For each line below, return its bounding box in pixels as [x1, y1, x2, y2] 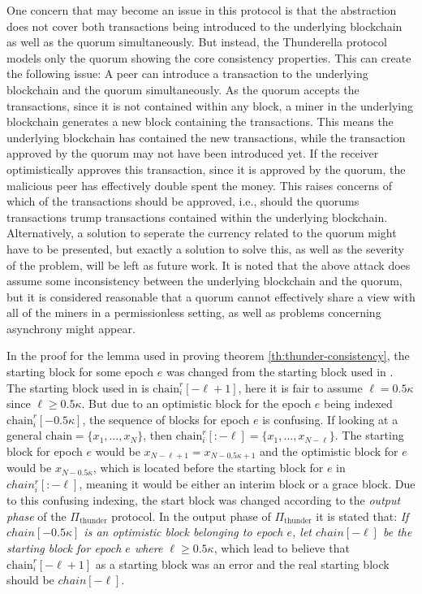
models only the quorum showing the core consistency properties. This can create [6, 49, 411, 66]
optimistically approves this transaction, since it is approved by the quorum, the [6, 160, 406, 177]
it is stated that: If [316, 507, 409, 524]
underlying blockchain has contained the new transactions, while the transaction [6, 128, 406, 145]
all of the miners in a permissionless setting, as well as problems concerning [6, 304, 381, 321]
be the [382, 523, 412, 540]
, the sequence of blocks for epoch [82, 410, 250, 427]
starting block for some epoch [6, 363, 154, 380]
